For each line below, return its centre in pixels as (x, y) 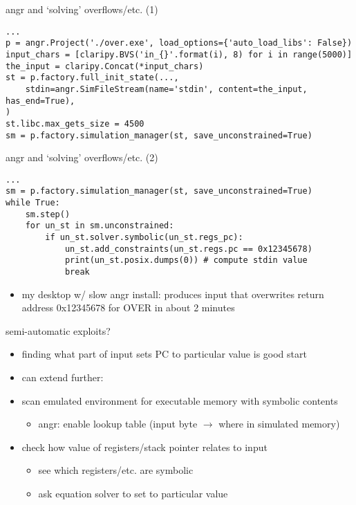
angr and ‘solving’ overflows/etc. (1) (82, 9)
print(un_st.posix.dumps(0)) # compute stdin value (186, 260)
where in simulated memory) (279, 424)
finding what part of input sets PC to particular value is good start (164, 354)
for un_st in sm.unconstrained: (100, 226)
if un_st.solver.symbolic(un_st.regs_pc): (144, 238)
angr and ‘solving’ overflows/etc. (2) (82, 157)
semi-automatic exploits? (58, 330)
